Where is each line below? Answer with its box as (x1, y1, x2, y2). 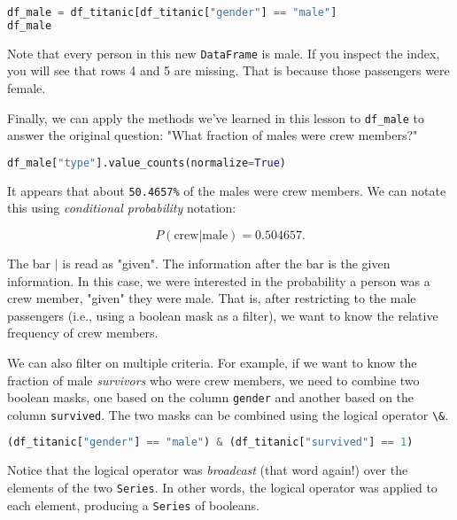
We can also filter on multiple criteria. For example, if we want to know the (7, 353, 417, 371)
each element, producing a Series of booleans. (7, 495, 259, 514)
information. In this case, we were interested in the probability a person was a (7, 271, 430, 290)
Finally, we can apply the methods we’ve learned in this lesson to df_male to (7, 108, 425, 127)
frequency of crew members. (7, 323, 159, 342)
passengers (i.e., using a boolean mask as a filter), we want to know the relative (7, 306, 438, 324)
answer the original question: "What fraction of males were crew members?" (7, 126, 418, 144)
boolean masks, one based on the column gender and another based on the (7, 388, 414, 407)
